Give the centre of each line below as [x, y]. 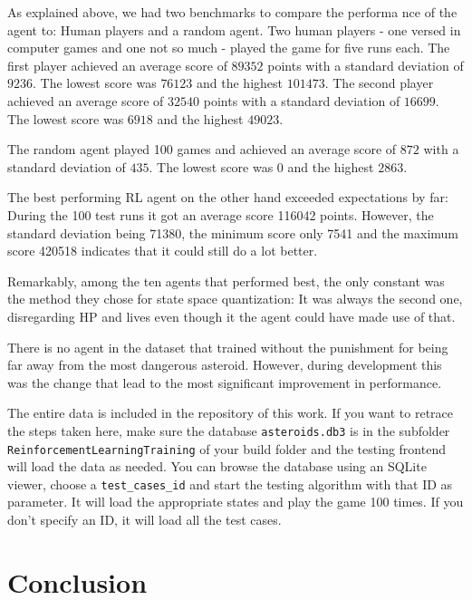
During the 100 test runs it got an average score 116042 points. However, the [221, 214]
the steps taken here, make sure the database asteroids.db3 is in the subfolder [229, 430]
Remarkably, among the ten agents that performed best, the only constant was [226, 281]
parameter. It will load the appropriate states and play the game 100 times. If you [236, 502]
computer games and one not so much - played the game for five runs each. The [229, 48]
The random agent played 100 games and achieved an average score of [202, 149]
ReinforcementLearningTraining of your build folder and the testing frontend [226, 448]
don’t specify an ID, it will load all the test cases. [144, 520]
